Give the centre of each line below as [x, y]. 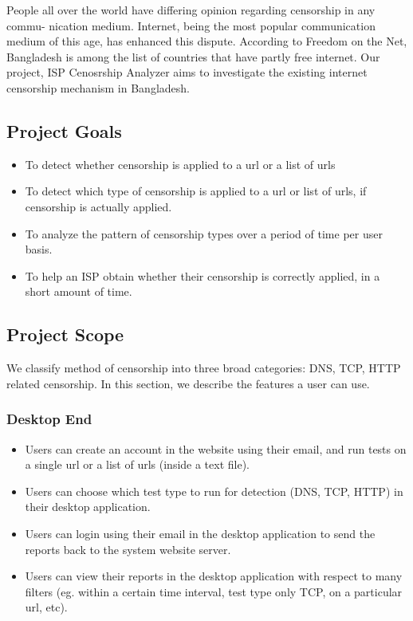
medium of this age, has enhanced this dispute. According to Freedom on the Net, [207, 41]
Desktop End [49, 419]
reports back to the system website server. [128, 549]
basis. [39, 249]
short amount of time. [79, 291]
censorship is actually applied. [98, 206]
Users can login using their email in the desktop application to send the [200, 533]
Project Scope [65, 334]
